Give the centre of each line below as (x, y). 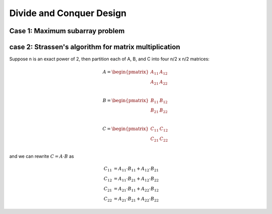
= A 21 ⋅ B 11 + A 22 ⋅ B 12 (136, 189)
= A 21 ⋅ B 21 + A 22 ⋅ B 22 (136, 199)
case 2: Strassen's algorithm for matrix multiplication (95, 47)
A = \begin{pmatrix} (126, 72)
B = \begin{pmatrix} (126, 100)
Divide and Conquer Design (68, 13)
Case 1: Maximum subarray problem (67, 31)
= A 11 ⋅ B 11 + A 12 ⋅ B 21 (136, 169)
